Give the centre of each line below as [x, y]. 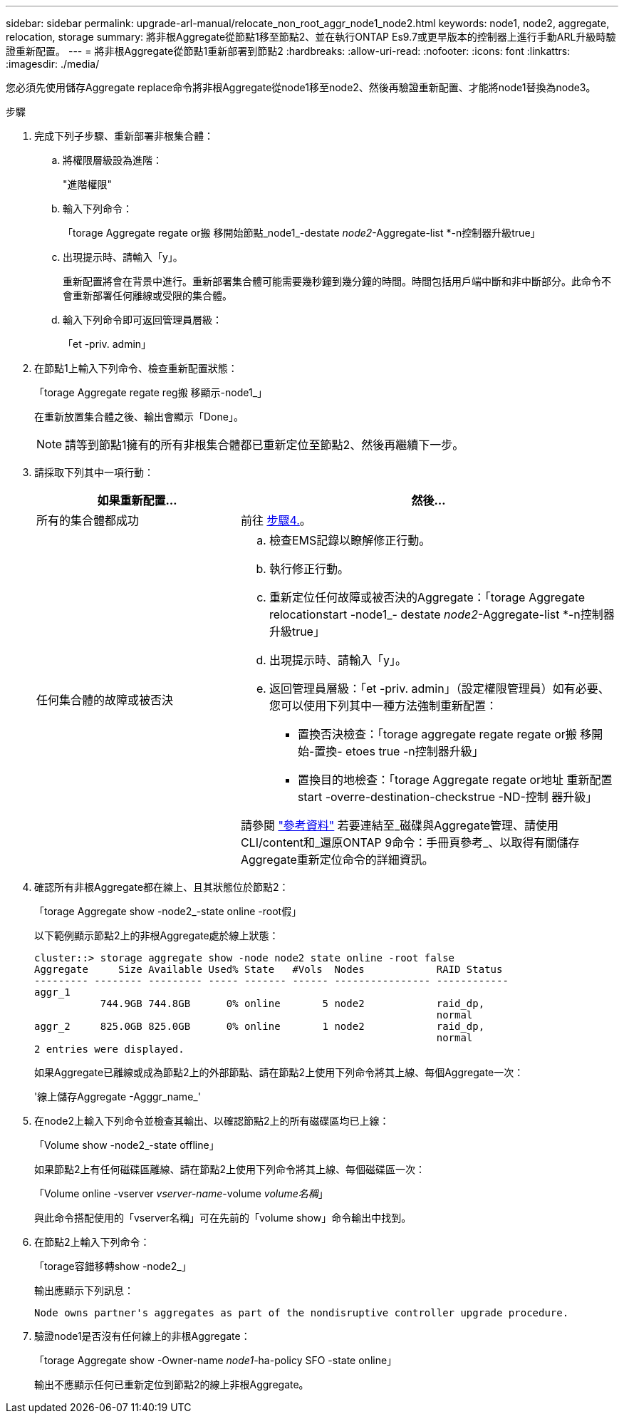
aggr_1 [52, 992]
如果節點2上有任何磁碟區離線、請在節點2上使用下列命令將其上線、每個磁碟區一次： [230, 1169]
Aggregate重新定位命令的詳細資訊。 [337, 860]
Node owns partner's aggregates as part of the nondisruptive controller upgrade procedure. [302, 1313]
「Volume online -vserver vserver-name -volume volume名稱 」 [181, 1193]
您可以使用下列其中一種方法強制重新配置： [383, 706]
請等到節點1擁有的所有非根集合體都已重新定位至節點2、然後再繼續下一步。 [265, 445]
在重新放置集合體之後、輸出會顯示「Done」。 [139, 417]
